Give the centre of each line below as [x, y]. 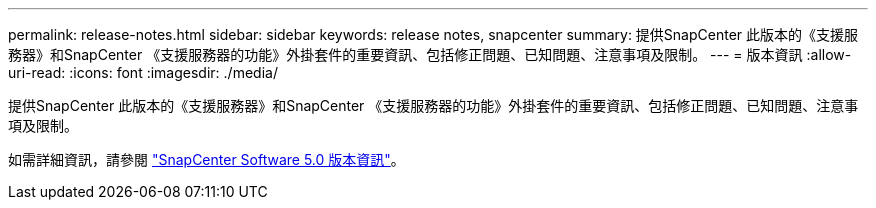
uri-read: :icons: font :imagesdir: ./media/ [143, 72]
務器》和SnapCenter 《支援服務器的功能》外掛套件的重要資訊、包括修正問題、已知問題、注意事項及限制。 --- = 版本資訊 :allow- [430, 54]
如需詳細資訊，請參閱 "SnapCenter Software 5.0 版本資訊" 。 [206, 159]
